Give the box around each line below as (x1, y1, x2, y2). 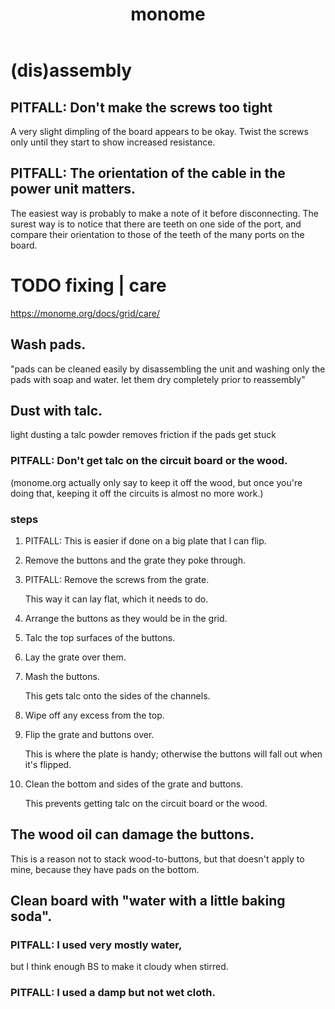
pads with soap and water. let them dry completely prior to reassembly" (10, 373, 306, 385)
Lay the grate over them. (24, 651, 127, 663)
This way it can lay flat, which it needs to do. (24, 593, 209, 605)
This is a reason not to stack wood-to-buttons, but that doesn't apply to (10, 853, 305, 865)
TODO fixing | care (10, 274, 167, 297)
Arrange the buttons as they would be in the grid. (24, 612, 228, 624)
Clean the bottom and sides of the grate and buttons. (24, 778, 244, 790)
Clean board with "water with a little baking (10, 893, 286, 910)
